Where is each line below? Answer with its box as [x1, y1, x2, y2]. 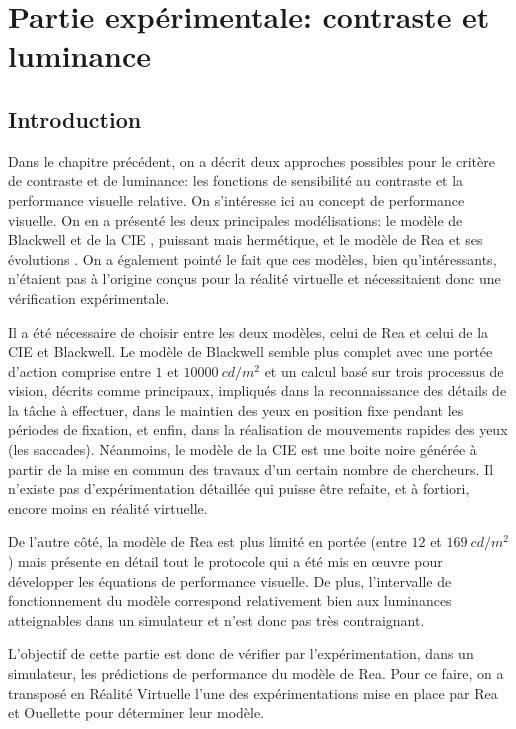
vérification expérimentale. [8, 287, 170, 308]
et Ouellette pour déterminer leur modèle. [8, 702, 265, 723]
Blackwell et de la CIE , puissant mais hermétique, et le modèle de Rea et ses [8, 229, 483, 250]
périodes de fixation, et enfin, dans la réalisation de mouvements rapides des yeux [8, 419, 508, 440]
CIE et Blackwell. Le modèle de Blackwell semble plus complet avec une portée [8, 341, 493, 362]
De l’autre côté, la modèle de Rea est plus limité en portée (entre [8, 531, 407, 552]
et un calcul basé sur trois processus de [264, 360, 504, 381]
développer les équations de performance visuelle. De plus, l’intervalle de [8, 570, 452, 591]
